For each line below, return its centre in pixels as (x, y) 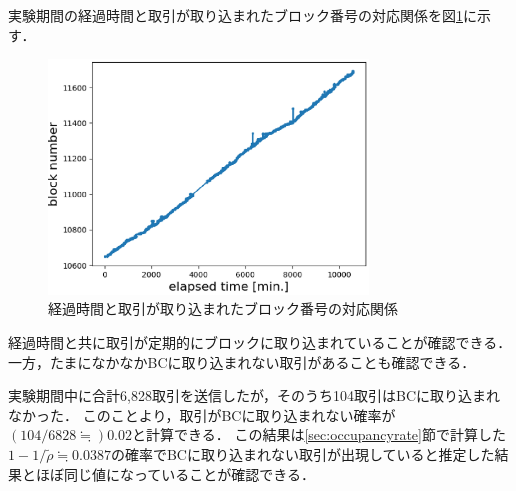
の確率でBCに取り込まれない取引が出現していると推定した (302, 453)
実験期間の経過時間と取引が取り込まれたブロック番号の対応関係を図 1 (235, 15)
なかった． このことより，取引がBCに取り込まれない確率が (202, 414)
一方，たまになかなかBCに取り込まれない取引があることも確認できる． (242, 361)
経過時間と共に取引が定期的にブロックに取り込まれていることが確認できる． (260, 341)
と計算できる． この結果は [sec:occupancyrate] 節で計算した (319, 434)
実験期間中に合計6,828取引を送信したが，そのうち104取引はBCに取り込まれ (254, 395)
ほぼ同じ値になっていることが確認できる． (175, 473)
